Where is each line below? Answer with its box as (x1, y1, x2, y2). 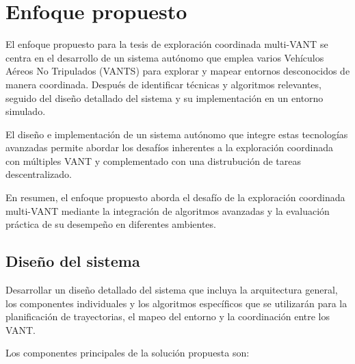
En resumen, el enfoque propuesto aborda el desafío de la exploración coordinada (5, 190, 345, 205)
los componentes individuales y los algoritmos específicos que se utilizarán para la (5, 296, 347, 310)
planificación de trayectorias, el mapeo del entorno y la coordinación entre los (5, 309, 330, 324)
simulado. (5, 104, 46, 118)
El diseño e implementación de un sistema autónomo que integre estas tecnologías (5, 127, 348, 141)
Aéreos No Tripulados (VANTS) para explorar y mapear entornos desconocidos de (5, 64, 350, 78)
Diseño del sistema (5, 250, 140, 272)
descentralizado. (5, 167, 72, 181)
